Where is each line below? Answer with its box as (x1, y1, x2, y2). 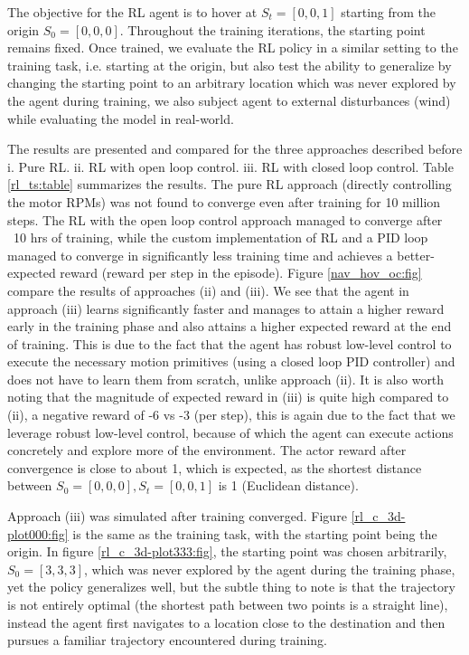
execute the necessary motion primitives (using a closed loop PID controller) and (7, 352, 455, 371)
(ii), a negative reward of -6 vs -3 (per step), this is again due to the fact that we (7, 405, 455, 424)
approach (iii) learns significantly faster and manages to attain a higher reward (7, 299, 445, 318)
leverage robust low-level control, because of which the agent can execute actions (7, 422, 454, 441)
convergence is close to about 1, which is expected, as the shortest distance (7, 458, 422, 477)
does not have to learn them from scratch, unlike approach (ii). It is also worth (7, 369, 445, 388)
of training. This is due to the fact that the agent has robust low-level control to (7, 334, 452, 353)
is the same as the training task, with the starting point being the (72, 524, 437, 543)
